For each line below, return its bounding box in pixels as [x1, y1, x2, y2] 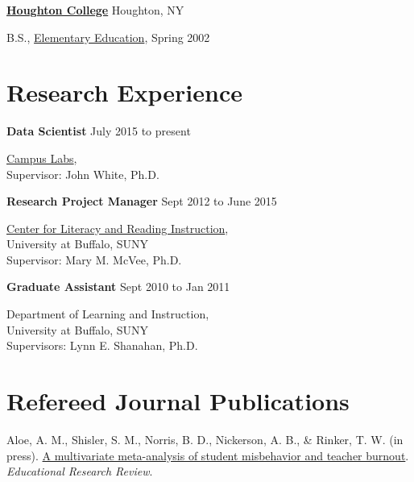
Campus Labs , [6, 149, 77, 166]
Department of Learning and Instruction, [6, 305, 209, 322]
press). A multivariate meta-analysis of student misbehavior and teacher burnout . [6, 447, 409, 463]
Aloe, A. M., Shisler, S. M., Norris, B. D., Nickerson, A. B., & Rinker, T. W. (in [6, 430, 404, 447]
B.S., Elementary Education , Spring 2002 [6, 28, 210, 45]
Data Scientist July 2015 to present [6, 123, 191, 139]
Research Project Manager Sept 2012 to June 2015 [6, 193, 277, 210]
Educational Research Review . [6, 463, 153, 480]
